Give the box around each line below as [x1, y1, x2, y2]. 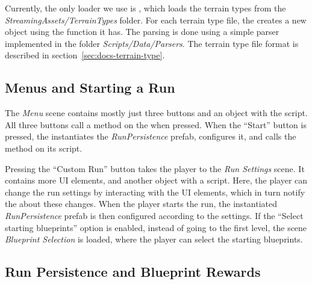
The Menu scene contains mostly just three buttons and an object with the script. [5, 106, 308, 119]
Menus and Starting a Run [5, 78, 175, 97]
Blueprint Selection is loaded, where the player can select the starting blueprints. [5, 233, 303, 245]
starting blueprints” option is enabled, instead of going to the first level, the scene [5, 221, 307, 233]
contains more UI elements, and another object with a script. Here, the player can [5, 174, 308, 187]
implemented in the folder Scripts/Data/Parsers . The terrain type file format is [5, 37, 299, 49]
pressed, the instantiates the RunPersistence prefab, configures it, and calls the [5, 130, 296, 143]
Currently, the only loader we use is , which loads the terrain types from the [5, 2, 286, 14]
